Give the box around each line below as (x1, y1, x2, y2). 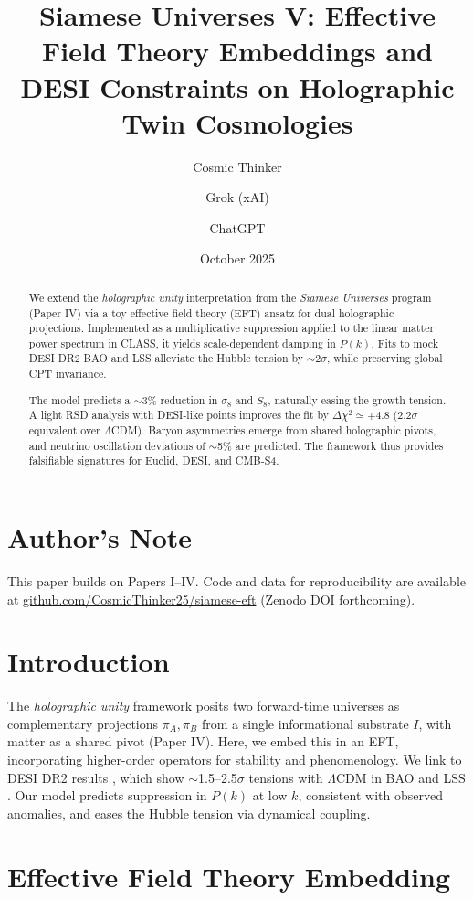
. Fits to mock (371, 335, 438, 350)
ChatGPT (209, 218, 266, 237)
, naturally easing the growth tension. (268, 391, 447, 407)
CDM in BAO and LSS (335, 767, 466, 787)
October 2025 (199, 249, 276, 268)
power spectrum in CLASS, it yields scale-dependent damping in (28, 335, 336, 350)
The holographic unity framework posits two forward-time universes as (7, 696, 400, 715)
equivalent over (28, 423, 100, 437)
